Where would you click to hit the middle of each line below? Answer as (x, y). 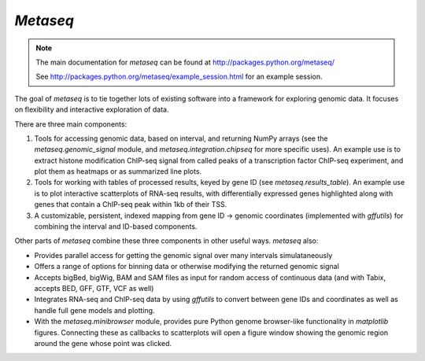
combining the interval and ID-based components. (116, 227)
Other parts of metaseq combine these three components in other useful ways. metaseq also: (166, 241)
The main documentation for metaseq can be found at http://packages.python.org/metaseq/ (185, 62)
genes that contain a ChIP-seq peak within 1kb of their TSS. (131, 204)
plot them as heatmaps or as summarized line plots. (118, 171)
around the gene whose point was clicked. (103, 343)
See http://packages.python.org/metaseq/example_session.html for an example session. (179, 77)
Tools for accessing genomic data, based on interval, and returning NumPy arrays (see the (181, 138)
